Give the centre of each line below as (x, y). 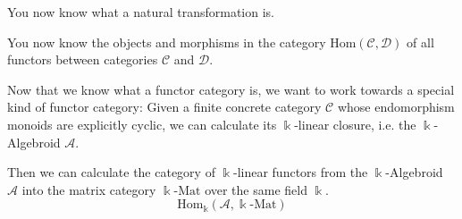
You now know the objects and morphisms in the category (167, 42)
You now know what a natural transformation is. (141, 12)
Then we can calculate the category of (111, 172)
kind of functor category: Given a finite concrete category (164, 107)
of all (420, 42)
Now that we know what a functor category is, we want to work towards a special (231, 89)
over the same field (256, 189)
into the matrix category (89, 189)
